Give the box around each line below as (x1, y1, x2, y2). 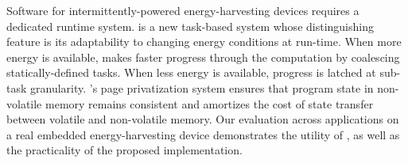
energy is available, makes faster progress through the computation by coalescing (6, 48, 400, 65)
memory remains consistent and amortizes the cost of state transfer (45, 95, 374, 112)
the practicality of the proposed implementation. (6, 142, 243, 158)
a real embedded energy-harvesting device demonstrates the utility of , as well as (6, 126, 400, 142)
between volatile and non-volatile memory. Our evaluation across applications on (6, 111, 399, 127)
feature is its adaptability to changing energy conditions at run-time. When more (6, 33, 402, 50)
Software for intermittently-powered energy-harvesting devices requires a (6, 2, 359, 18)
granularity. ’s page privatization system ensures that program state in (30, 79, 374, 96)
